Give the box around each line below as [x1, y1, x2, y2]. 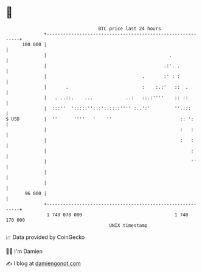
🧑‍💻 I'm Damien [5, 247, 43, 255]
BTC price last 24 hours [98, 26, 162, 32]
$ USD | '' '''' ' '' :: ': [5, 116, 194, 122]
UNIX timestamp [109, 222, 148, 229]
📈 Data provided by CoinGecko [5, 233, 85, 241]
